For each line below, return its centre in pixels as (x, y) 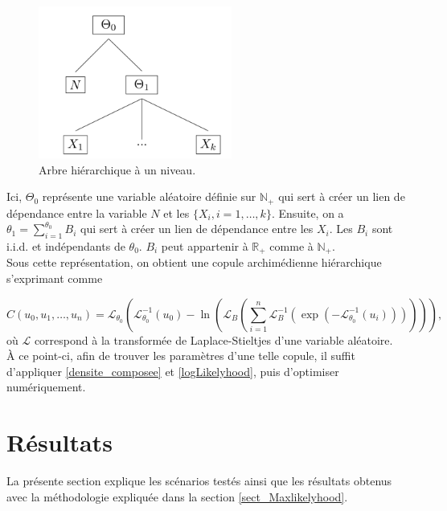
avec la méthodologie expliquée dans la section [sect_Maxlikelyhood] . (177, 496)
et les (176, 213)
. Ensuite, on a (308, 213)
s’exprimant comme (55, 278)
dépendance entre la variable (77, 213)
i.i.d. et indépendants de (66, 246)
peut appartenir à (205, 246)
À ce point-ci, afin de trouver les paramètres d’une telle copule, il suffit (181, 356)
